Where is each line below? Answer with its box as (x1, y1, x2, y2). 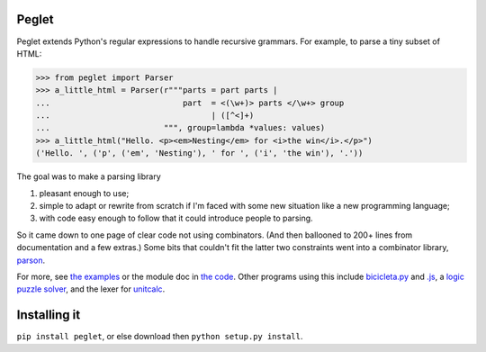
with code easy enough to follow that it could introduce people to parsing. (39, 212, 314, 224)
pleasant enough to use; (39, 187, 130, 198)
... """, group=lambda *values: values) (35, 122, 326, 133)
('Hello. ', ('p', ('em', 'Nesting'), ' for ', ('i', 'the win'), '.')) (35, 149, 364, 158)
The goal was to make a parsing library (16, 171, 161, 182)
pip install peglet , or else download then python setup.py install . (16, 331, 303, 342)
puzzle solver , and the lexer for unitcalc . (16, 284, 166, 294)
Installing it (16, 307, 81, 323)
